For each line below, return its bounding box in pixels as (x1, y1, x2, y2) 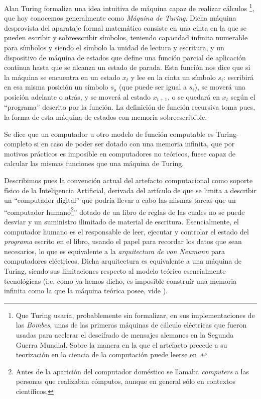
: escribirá (223, 71, 254, 82)
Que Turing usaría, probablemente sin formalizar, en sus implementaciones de (16, 309, 255, 320)
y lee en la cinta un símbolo (130, 71, 216, 82)
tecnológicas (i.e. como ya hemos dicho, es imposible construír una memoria (4, 275, 237, 286)
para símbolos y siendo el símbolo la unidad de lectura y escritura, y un (4, 42, 224, 53)
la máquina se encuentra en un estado (4, 71, 120, 82)
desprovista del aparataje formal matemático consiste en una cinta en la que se (4, 22, 247, 33)
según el (230, 92, 255, 102)
